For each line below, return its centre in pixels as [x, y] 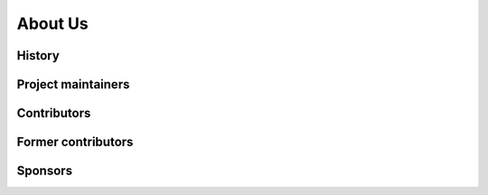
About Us [53, 23]
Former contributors [75, 142]
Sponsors [44, 171]
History [38, 56]
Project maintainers [73, 84]
